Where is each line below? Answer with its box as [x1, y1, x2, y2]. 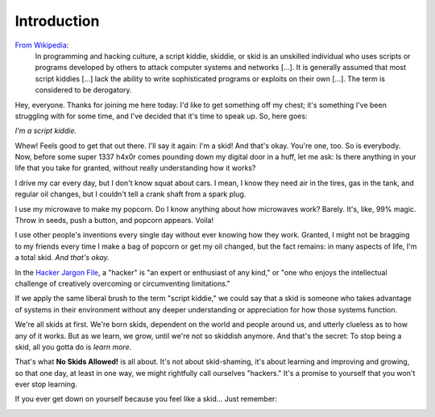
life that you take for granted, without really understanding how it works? [14, 163, 256, 173]
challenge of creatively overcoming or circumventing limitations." [14, 279, 231, 288]
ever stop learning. [14, 379, 78, 390]
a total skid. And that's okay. [14, 253, 110, 262]
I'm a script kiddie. [14, 126, 77, 136]
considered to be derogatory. [35, 85, 132, 95]
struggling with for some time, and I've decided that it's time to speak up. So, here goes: [14, 111, 308, 121]
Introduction [14, 12, 100, 30]
